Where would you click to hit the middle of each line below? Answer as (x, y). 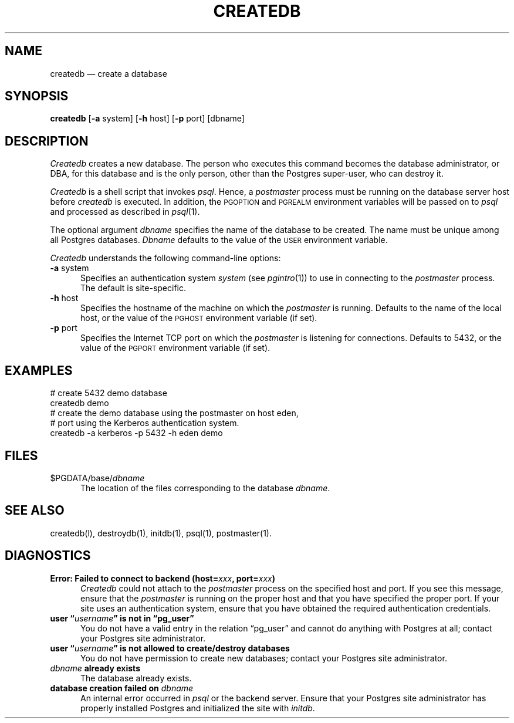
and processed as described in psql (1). (125, 212)
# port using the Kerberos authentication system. (145, 423)
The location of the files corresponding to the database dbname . (205, 488)
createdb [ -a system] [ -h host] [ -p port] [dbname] (147, 119)
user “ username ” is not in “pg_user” (122, 618)
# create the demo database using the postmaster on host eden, (174, 413)
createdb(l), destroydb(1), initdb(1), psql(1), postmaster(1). (161, 533)
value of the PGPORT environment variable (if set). (175, 348)
